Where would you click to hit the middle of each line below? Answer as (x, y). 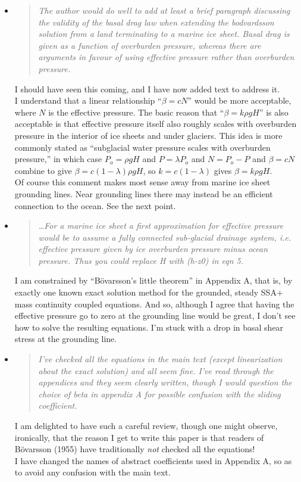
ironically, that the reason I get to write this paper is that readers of (139, 437)
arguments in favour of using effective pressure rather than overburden (166, 57)
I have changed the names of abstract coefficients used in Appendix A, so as (153, 460)
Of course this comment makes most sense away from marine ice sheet (142, 182)
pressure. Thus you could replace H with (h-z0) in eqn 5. (141, 260)
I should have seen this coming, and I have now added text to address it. (147, 88)
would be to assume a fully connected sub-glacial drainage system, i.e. (165, 237)
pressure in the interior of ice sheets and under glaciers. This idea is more (148, 135)
